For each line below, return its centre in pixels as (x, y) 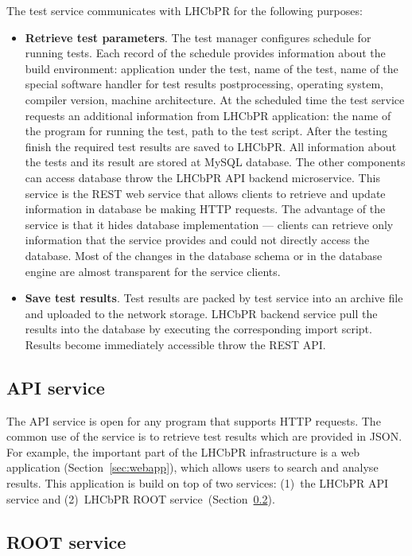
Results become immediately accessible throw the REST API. (175, 344)
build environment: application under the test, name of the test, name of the (212, 68)
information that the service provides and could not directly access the (197, 240)
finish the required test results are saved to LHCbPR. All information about (211, 146)
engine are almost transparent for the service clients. (153, 271)
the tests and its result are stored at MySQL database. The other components (215, 162)
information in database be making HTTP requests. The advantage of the (205, 209)
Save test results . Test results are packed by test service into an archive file (214, 298)
